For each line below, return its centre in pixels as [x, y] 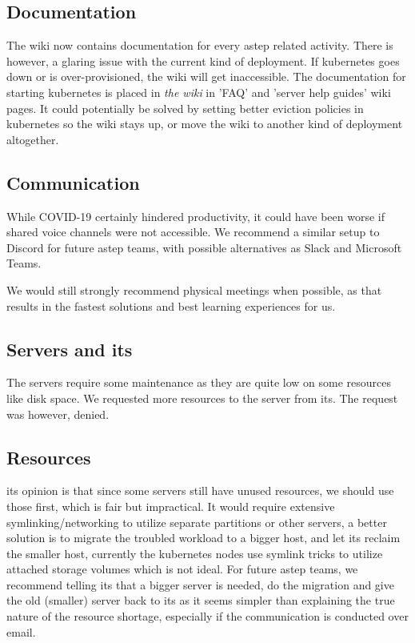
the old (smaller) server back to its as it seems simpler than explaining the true [201, 600]
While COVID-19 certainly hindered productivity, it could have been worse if [196, 216]
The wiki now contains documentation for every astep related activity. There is [200, 45]
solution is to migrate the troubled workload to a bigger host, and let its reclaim [204, 538]
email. [21, 631]
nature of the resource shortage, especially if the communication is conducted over [207, 616]
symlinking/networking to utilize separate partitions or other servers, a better [197, 522]
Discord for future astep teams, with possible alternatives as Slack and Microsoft [204, 247]
